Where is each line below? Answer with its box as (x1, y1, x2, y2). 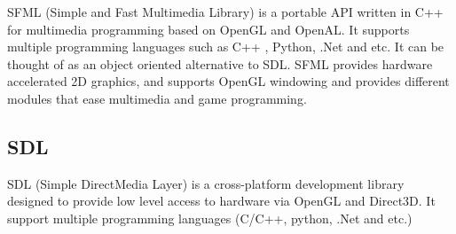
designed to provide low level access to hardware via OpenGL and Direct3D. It (7, 191, 436, 210)
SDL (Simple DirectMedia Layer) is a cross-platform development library (7, 174, 405, 192)
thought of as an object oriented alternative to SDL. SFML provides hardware (7, 54, 433, 73)
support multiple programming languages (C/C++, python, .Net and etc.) (7, 208, 413, 227)
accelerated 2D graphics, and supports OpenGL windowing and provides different (7, 72, 450, 90)
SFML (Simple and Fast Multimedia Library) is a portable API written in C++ (7, 3, 444, 20)
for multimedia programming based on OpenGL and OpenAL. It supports (7, 19, 410, 38)
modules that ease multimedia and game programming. (7, 89, 307, 107)
